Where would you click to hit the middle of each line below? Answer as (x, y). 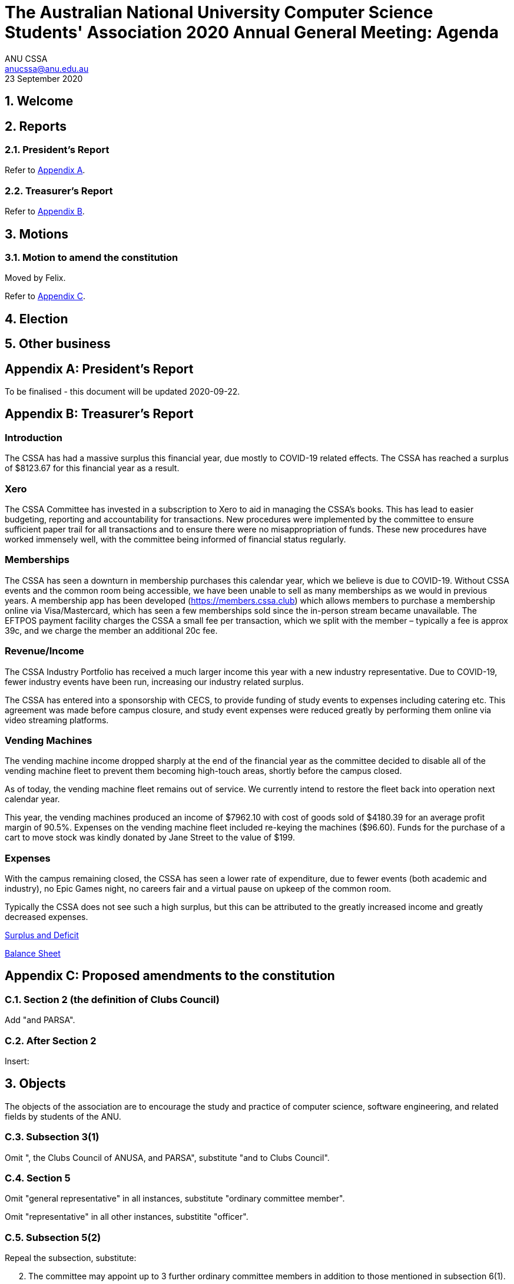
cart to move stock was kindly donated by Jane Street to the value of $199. (150, 838)
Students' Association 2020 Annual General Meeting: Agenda (252, 32)
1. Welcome (39, 101)
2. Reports (36, 126)
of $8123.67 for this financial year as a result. (92, 468)
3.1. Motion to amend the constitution (92, 257)
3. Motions (37, 234)
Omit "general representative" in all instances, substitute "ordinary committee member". (175, 1199)
